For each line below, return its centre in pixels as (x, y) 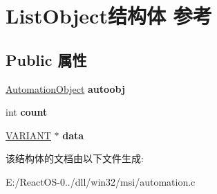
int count (27, 112)
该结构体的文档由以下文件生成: (75, 158)
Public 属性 (46, 59)
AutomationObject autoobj (65, 88)
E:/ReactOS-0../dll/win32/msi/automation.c (101, 181)
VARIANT (28, 135)
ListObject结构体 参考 (109, 16)
